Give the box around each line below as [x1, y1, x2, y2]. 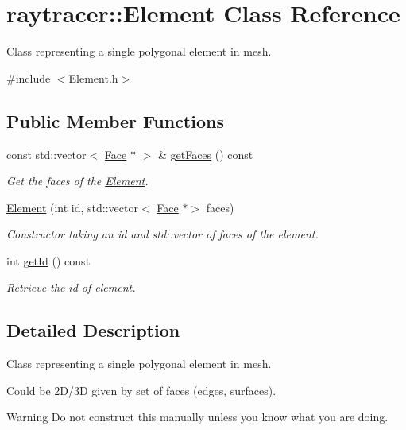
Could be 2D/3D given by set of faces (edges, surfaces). [6, 382, 276, 398]
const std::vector [6, 145, 87, 162]
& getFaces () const [157, 145, 253, 162]
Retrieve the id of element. [6, 279, 136, 296]
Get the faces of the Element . [6, 172, 149, 189]
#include [6, 69, 51, 86]
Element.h [68, 69, 118, 86]
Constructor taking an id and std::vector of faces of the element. [6, 226, 319, 242]
